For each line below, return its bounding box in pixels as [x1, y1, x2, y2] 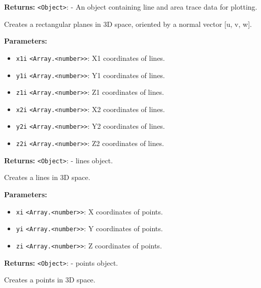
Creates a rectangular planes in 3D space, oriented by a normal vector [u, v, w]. [4, 18, 252, 29]
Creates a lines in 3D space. [4, 172, 90, 183]
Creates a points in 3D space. [4, 274, 95, 285]
